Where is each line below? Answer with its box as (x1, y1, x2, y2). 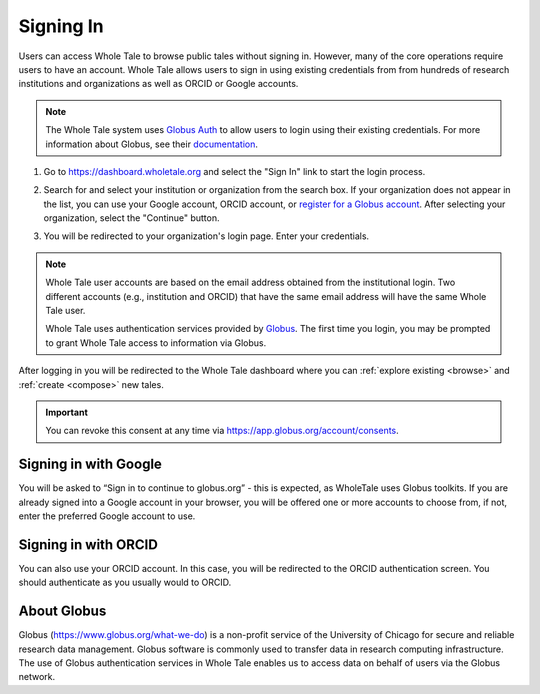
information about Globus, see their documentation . (45, 138, 259, 150)
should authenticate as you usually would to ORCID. (18, 576, 232, 589)
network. (18, 671, 56, 683)
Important (45, 406, 89, 418)
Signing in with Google (18, 456, 162, 473)
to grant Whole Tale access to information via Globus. (45, 336, 267, 349)
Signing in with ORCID (18, 536, 159, 553)
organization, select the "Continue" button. (43, 212, 220, 224)
